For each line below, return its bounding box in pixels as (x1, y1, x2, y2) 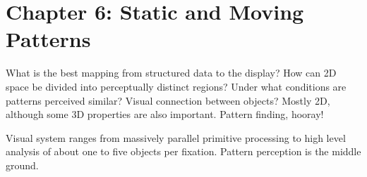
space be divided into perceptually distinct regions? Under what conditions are (6, 79, 347, 93)
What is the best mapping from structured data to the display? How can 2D (6, 65, 337, 80)
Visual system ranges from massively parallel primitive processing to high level (6, 130, 346, 145)
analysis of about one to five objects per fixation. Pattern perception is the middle (6, 144, 361, 159)
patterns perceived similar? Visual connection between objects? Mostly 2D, (6, 93, 330, 107)
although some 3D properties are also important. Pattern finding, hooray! (6, 107, 324, 122)
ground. (6, 157, 39, 172)
